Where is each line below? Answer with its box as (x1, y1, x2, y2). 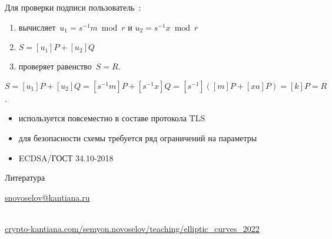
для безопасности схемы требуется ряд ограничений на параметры (18, 131, 257, 144)
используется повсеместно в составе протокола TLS (18, 112, 205, 124)
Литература (5, 171, 45, 184)
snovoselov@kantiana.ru (5, 191, 90, 203)
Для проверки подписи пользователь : (5, 1, 141, 13)
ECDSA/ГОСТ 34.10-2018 (18, 151, 114, 164)
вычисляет (18, 21, 56, 33)
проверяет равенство (18, 60, 92, 72)
